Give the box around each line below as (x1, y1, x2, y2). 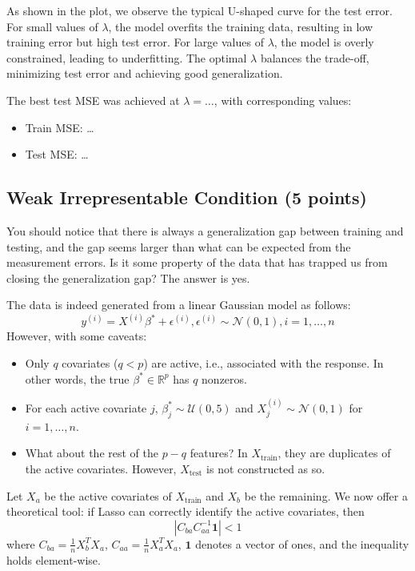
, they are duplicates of (277, 444, 391, 461)
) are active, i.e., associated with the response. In (143, 354, 384, 371)
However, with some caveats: (6, 328, 147, 344)
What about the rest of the (25, 444, 158, 461)
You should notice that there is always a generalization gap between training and (6, 222, 404, 239)
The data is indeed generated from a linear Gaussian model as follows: (6, 296, 351, 313)
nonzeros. (202, 370, 247, 387)
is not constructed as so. (206, 460, 325, 477)
